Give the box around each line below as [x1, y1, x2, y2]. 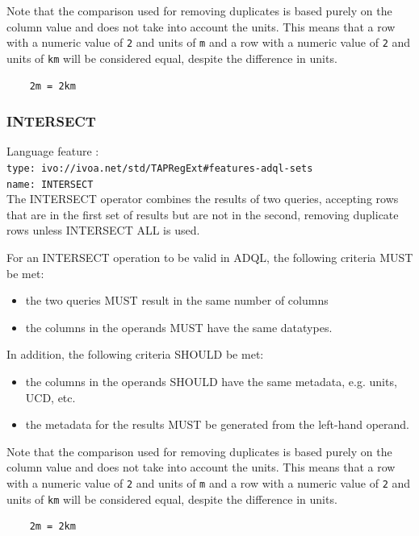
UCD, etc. [25, 388, 76, 405]
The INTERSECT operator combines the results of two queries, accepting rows [6, 190, 399, 207]
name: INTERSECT [6, 178, 94, 190]
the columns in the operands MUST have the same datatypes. [25, 318, 333, 335]
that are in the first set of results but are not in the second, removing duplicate [6, 206, 399, 222]
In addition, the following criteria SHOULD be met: [6, 346, 264, 363]
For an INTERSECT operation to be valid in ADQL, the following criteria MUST [6, 249, 413, 265]
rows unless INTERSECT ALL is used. [6, 222, 200, 239]
